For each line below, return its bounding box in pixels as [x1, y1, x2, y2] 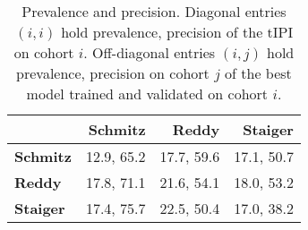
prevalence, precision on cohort [16, 63, 210, 83]
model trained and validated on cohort [26, 83, 269, 104]
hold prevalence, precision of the [61, 21, 263, 42]
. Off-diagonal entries [83, 42, 216, 63]
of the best [225, 63, 292, 83]
